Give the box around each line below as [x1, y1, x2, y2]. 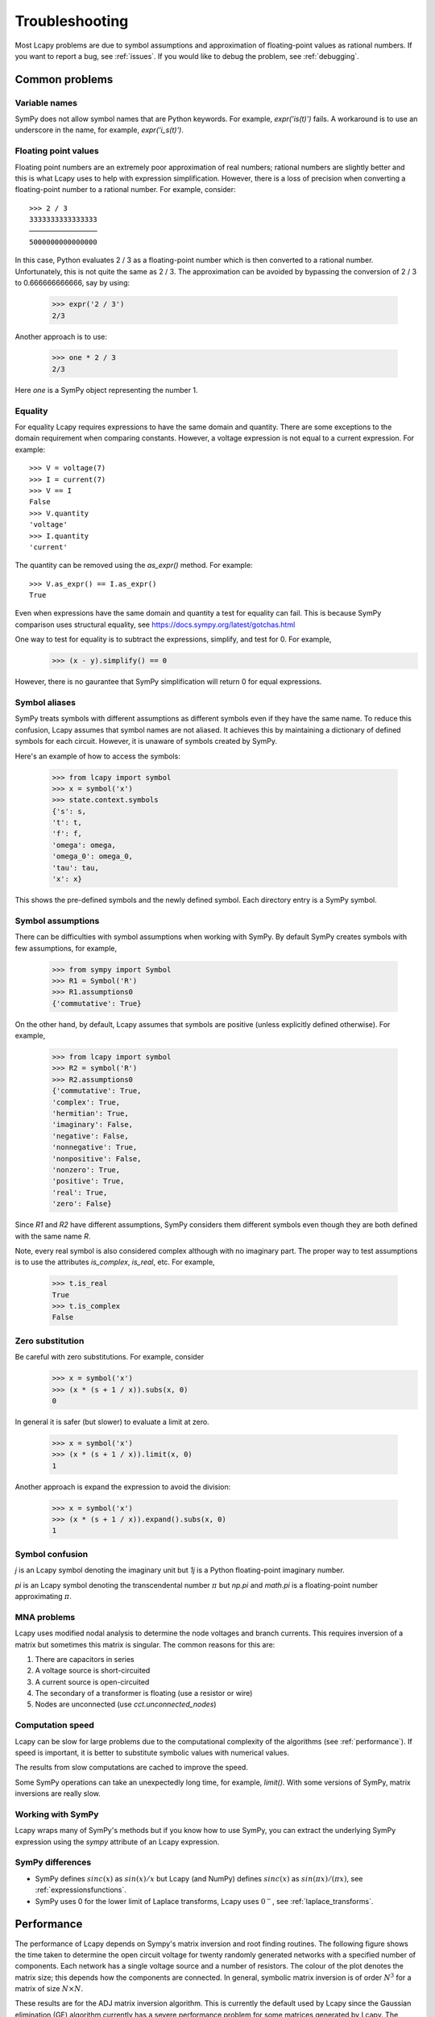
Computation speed [14, 1719, 94, 1731]
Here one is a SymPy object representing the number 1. [14, 385, 198, 395]
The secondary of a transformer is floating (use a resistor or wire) [35, 1689, 253, 1698]
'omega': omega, [52, 840, 117, 850]
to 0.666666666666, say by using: [14, 278, 130, 288]
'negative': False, [52, 1131, 129, 1141]
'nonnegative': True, [52, 1142, 138, 1152]
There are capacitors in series [35, 1654, 135, 1664]
